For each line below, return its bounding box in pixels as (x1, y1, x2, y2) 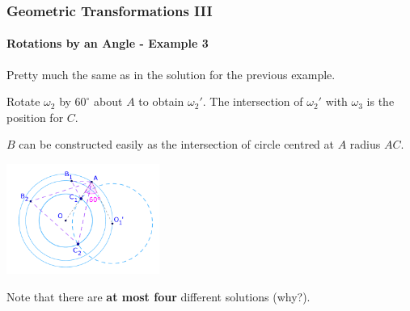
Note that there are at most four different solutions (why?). (6, 288, 311, 305)
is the (366, 93, 395, 110)
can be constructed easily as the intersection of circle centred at (19, 136, 334, 153)
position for (6, 108, 64, 125)
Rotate (6, 93, 40, 110)
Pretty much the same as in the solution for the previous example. (6, 65, 336, 82)
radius (349, 136, 381, 153)
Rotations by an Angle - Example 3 (6, 35, 209, 52)
